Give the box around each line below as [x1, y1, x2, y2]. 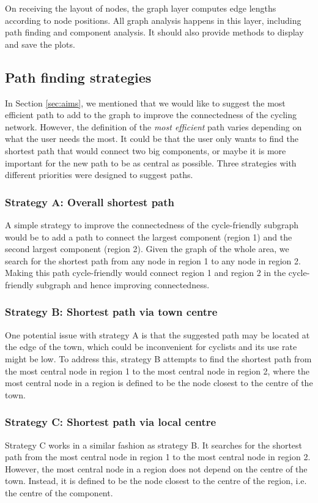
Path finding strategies [5, 67, 152, 86]
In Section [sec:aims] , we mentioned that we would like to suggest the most [5, 96, 286, 109]
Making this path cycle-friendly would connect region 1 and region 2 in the [5, 266, 286, 279]
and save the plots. [5, 37, 75, 50]
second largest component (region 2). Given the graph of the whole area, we [5, 242, 289, 255]
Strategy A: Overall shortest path [5, 194, 175, 209]
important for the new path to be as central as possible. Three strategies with [5, 156, 297, 169]
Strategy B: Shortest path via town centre [5, 304, 218, 319]
